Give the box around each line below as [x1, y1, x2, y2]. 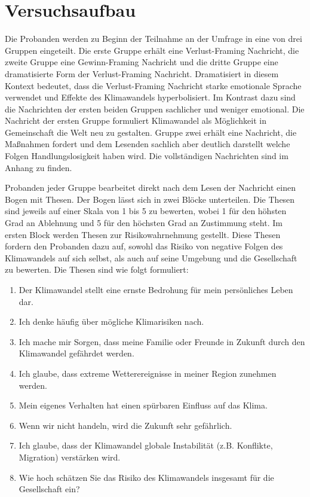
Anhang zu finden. [5, 161, 72, 173]
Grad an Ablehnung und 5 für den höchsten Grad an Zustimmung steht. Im [5, 217, 283, 229]
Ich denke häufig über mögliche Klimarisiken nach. [19, 315, 204, 328]
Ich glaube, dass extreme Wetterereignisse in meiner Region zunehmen [19, 367, 277, 379]
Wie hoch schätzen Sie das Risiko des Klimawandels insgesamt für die [19, 471, 274, 483]
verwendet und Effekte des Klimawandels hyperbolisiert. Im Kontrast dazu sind [5, 91, 296, 103]
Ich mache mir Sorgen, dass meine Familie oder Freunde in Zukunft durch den [19, 335, 305, 347]
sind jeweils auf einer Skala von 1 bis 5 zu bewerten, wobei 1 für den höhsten [5, 205, 287, 217]
